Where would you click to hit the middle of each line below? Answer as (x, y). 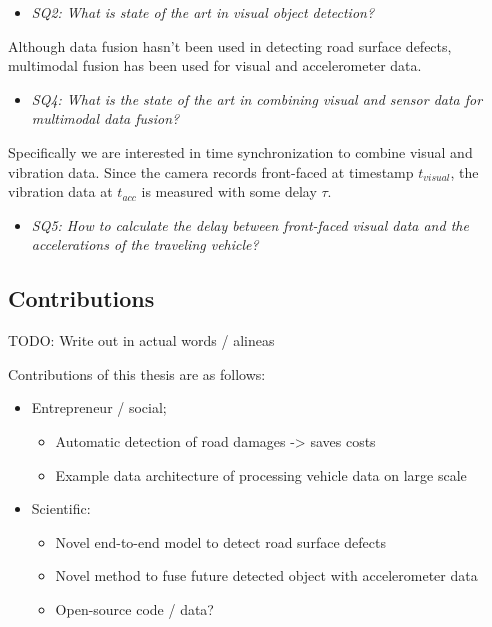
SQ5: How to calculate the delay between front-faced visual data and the (250, 224)
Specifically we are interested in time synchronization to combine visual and (240, 151)
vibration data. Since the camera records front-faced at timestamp (211, 171)
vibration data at (60, 191)
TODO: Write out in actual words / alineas (141, 340)
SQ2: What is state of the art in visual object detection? (203, 12)
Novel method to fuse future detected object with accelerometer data (266, 575)
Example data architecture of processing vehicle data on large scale (261, 474)
